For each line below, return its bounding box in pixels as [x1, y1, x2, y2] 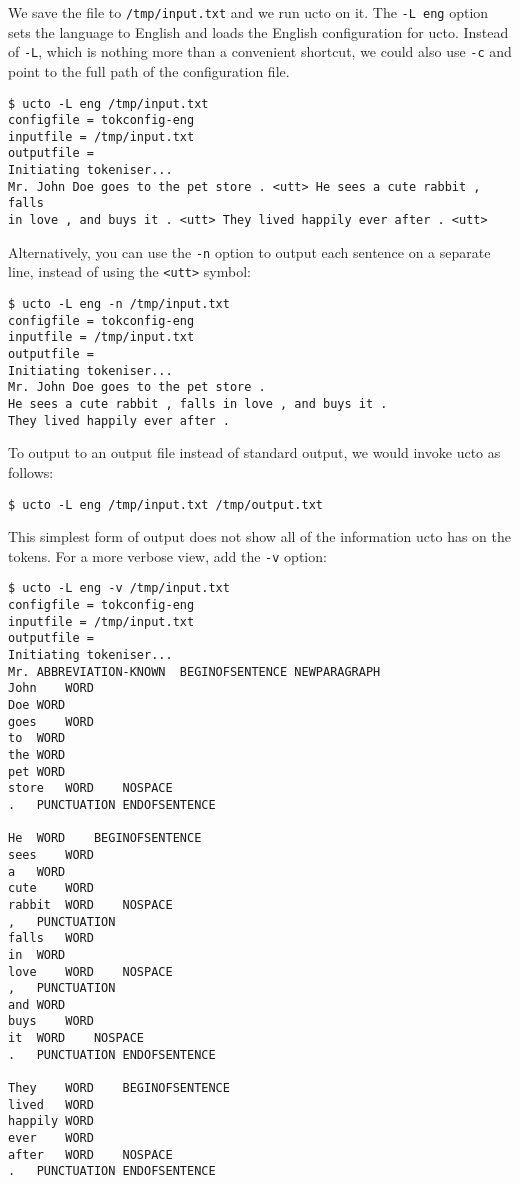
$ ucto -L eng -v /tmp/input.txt [8, 581, 230, 596]
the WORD [8, 747, 66, 762]
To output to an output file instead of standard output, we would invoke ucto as [8, 442, 501, 463]
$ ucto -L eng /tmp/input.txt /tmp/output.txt [8, 497, 323, 512]
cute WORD [8, 881, 94, 896]
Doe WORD [8, 698, 66, 712]
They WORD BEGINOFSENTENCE [8, 1081, 230, 1096]
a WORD [8, 864, 66, 879]
